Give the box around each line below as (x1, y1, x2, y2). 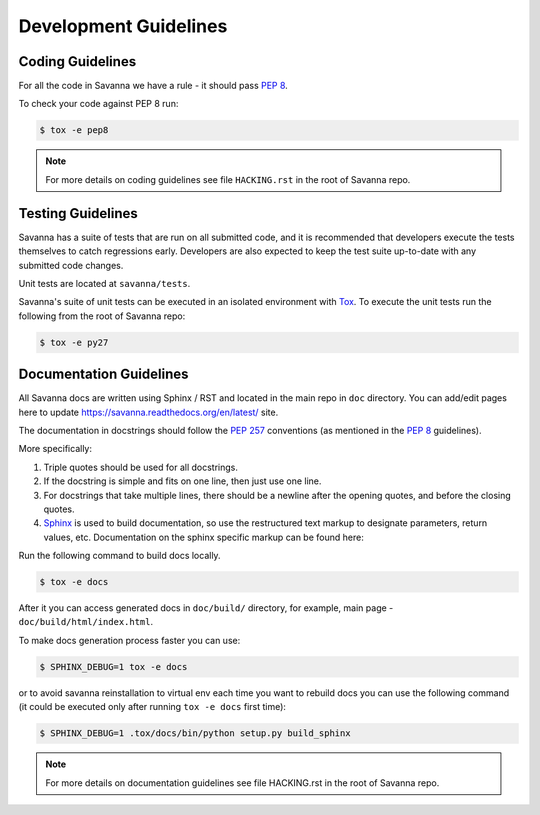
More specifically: (18, 443, 93, 455)
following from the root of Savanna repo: (18, 310, 186, 322)
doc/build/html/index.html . (18, 616, 154, 628)
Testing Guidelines (18, 205, 139, 222)
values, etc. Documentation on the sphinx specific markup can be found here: (43, 531, 364, 543)
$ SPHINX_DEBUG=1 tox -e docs (39, 661, 188, 672)
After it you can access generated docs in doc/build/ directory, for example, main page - (18, 602, 394, 614)
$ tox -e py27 (39, 336, 109, 348)
